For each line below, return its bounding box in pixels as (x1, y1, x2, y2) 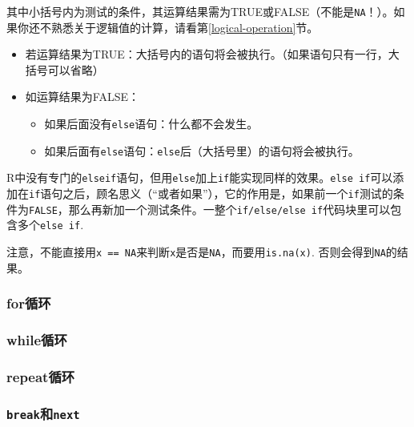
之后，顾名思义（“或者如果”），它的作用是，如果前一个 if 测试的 (62, 185, 393, 201)
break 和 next (6, 403, 80, 423)
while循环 (6, 329, 67, 349)
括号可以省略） (25, 61, 104, 78)
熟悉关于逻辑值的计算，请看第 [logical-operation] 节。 (50, 18, 319, 35)
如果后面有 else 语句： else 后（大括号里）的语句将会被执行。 (44, 142, 360, 159)
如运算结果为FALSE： (25, 88, 139, 105)
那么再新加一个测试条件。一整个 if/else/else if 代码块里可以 (68, 200, 391, 217)
